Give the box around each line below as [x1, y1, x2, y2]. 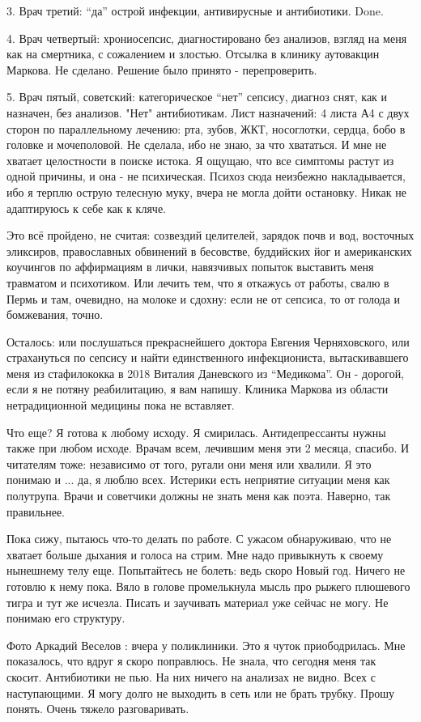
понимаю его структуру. [6, 609, 125, 626]
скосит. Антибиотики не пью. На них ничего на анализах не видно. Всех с [6, 668, 376, 685]
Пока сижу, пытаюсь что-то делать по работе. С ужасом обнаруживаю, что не [6, 530, 392, 547]
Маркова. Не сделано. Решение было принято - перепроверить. [6, 61, 317, 78]
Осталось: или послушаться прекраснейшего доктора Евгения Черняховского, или [6, 333, 410, 350]
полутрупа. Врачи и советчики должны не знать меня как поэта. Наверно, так [6, 487, 391, 504]
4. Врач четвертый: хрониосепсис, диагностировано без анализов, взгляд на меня [6, 29, 407, 46]
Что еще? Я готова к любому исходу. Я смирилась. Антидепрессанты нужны [6, 423, 386, 440]
